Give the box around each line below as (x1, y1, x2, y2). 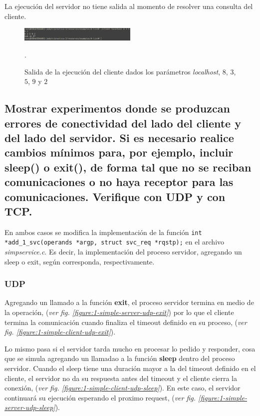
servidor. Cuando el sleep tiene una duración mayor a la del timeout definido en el (4, 363, 256, 373)
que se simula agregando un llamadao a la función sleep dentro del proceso (4, 353, 235, 363)
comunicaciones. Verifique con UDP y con (4, 188, 226, 204)
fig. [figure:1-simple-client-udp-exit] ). (4, 326, 116, 337)
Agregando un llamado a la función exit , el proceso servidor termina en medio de (4, 297, 254, 307)
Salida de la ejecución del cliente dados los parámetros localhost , (24, 66, 221, 76)
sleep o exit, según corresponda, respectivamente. (4, 256, 155, 266)
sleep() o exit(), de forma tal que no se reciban (4, 159, 252, 174)
